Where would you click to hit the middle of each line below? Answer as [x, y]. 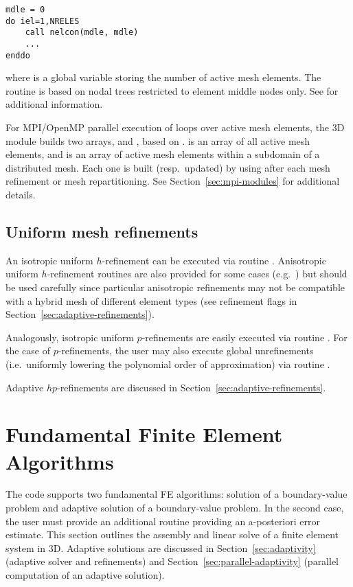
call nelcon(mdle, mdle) [82, 33]
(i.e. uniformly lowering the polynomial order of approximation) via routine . [168, 364]
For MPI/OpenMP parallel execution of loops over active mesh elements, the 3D [175, 127]
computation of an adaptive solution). [85, 575]
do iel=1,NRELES [43, 21]
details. [21, 195]
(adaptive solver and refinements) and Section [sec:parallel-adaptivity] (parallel [172, 561]
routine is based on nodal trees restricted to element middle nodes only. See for [172, 90]
